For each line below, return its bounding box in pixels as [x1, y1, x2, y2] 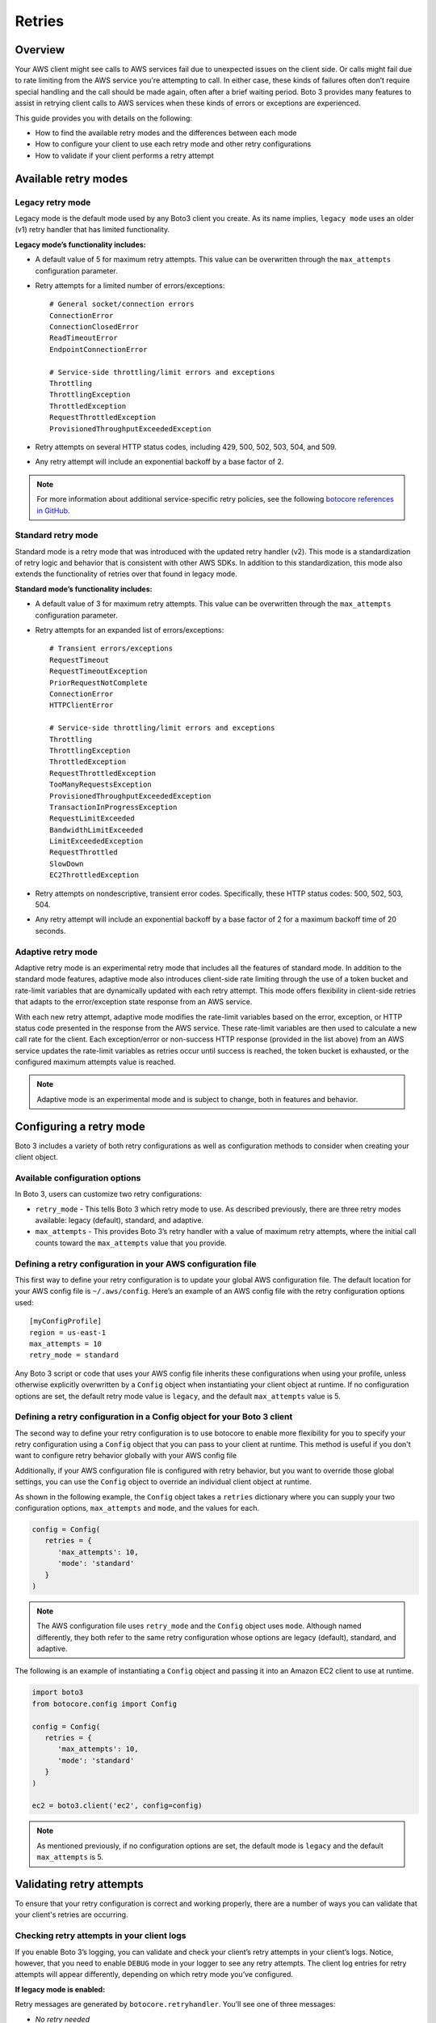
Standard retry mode [15, 530, 99, 541]
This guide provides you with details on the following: [15, 113, 193, 123]
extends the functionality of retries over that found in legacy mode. [15, 569, 237, 579]
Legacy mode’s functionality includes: [15, 240, 147, 249]
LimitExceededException [49, 837, 144, 846]
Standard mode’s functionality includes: [15, 583, 153, 594]
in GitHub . [36, 506, 70, 515]
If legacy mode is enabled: [15, 1984, 106, 1994]
